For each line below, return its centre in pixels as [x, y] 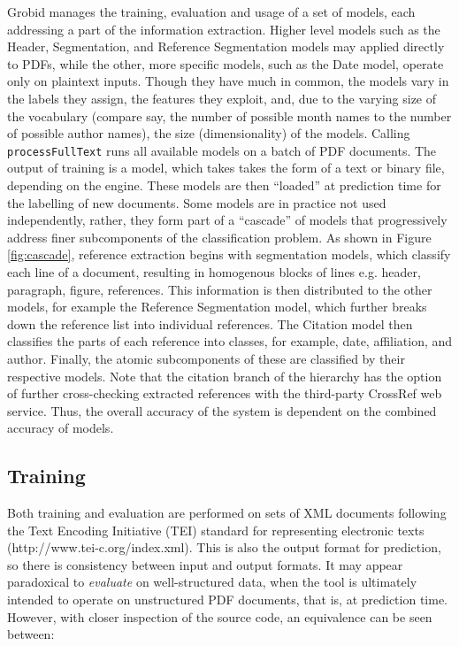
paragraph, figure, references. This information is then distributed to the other [220, 289]
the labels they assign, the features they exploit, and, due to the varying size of [222, 98]
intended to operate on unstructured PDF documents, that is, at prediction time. [228, 600]
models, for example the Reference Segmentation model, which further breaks [217, 307]
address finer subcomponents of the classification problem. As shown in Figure [219, 237]
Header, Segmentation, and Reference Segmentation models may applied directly [226, 46]
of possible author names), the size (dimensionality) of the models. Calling [209, 133]
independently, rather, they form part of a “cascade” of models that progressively [227, 220]
